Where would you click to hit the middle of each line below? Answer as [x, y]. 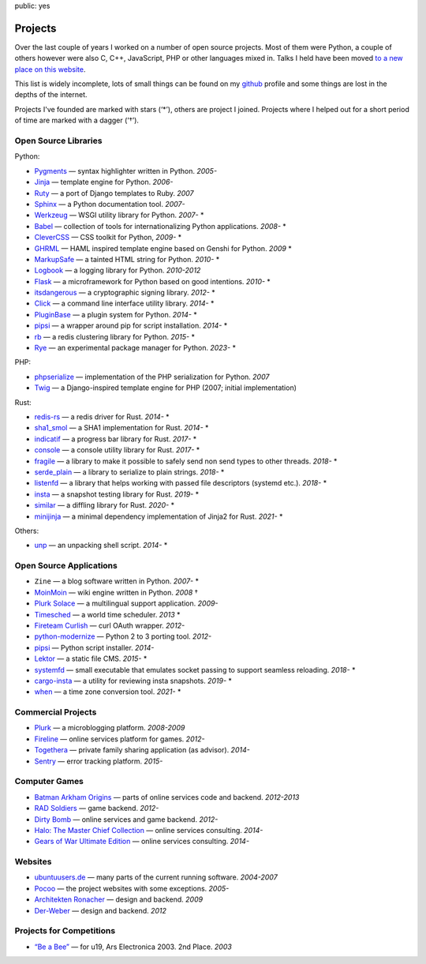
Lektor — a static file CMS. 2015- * [91, 658]
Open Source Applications [66, 566]
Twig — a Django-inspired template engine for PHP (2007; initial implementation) [166, 388]
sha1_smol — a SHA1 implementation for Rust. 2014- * [121, 428]
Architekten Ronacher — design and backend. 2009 [119, 899]
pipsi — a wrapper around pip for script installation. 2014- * [131, 326]
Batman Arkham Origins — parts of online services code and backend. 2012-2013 [167, 797]
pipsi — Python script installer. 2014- [94, 647]
